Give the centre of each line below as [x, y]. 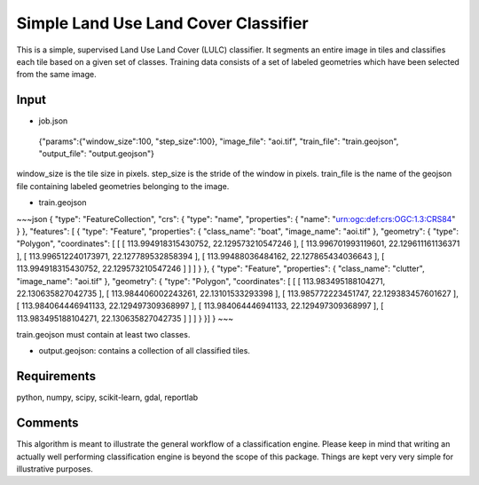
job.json [53, 121]
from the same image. [56, 75]
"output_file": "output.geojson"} [96, 154]
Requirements [56, 376]
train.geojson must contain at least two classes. [103, 335]
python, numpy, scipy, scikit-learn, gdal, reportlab [107, 398]
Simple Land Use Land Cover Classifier [163, 23]
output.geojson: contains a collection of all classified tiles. [144, 351]
